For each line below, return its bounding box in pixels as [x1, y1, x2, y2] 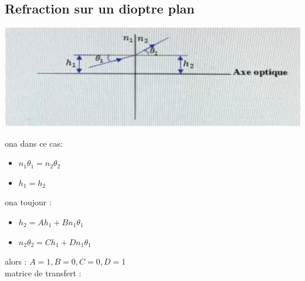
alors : [5, 255, 27, 268]
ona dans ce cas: [5, 137, 63, 149]
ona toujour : [5, 196, 52, 208]
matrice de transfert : [5, 266, 82, 279]
